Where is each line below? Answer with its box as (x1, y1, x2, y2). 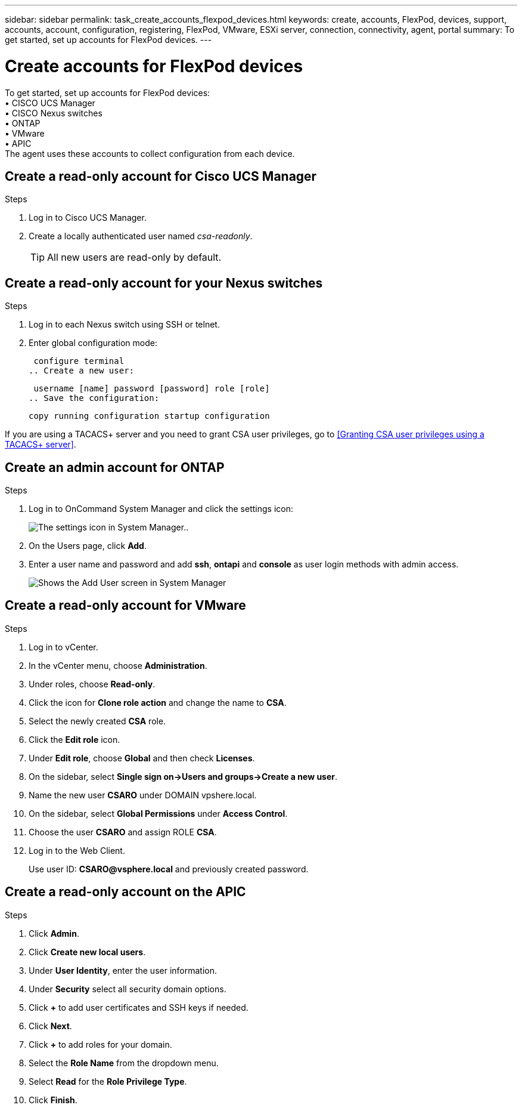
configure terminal (33, 356, 125, 366)
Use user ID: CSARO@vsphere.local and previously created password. (29, 863, 309, 874)
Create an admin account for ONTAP (5, 459, 225, 475)
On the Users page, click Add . (29, 541, 147, 551)
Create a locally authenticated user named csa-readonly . (29, 231, 253, 242)
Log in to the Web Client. (29, 845, 125, 856)
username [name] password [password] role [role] (33, 384, 270, 394)
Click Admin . (29, 928, 79, 939)
